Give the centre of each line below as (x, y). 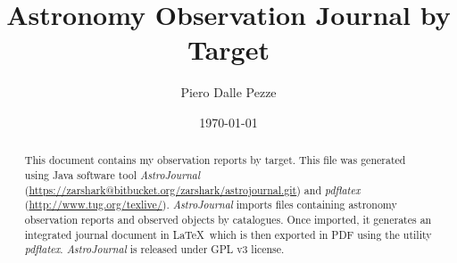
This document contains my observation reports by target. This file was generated (215, 160)
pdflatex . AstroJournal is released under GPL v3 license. (154, 249)
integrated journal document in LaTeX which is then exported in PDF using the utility (228, 234)
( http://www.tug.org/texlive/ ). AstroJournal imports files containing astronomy (211, 205)
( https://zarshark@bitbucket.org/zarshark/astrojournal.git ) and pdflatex (192, 189)
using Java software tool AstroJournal (112, 174)
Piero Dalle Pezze (228, 92)
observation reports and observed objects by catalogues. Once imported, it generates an (228, 219)
